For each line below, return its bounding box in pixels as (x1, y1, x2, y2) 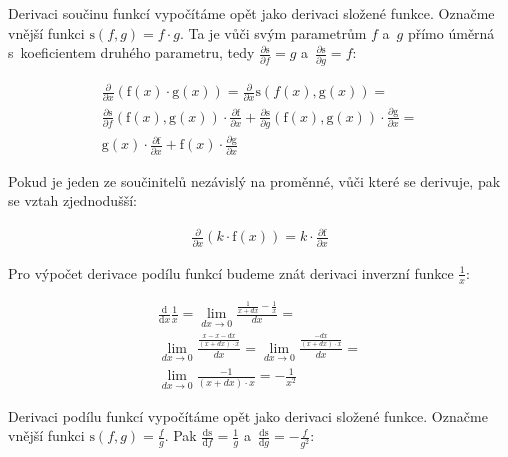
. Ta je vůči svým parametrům (179, 22, 367, 43)
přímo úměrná (407, 22, 495, 43)
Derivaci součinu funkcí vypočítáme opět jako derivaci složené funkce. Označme (8, 3, 495, 23)
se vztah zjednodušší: (8, 190, 137, 211)
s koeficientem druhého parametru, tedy (8, 42, 255, 63)
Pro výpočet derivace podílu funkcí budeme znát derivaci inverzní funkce (8, 262, 454, 283)
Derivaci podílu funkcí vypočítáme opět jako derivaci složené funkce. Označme (8, 405, 488, 426)
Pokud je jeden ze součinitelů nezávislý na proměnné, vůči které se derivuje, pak (8, 170, 501, 191)
